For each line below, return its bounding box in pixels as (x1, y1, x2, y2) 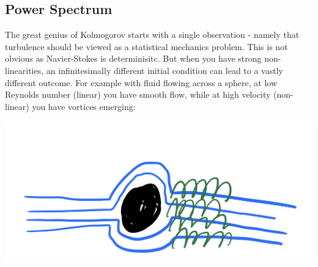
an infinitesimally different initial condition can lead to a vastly (46, 64, 283, 76)
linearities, (5, 64, 44, 76)
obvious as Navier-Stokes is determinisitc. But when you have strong (5, 52, 262, 65)
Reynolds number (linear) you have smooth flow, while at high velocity (5, 88, 271, 101)
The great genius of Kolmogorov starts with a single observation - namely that (5, 28, 300, 41)
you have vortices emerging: (32, 100, 136, 112)
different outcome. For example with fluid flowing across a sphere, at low (5, 76, 278, 89)
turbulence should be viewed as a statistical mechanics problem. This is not (5, 40, 288, 53)
